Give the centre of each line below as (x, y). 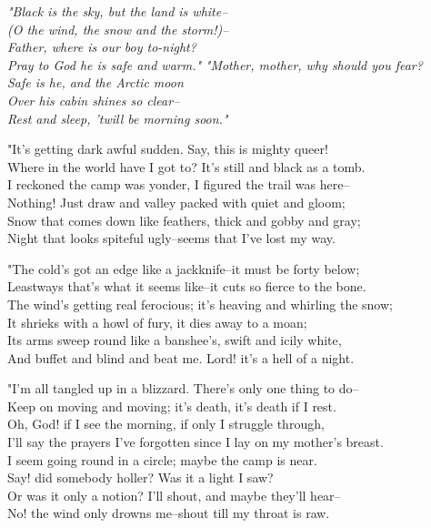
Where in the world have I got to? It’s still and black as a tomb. (186, 166)
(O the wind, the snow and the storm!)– (118, 29)
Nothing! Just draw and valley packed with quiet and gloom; (176, 202)
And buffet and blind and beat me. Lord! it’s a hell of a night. (181, 357)
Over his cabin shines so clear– (94, 100)
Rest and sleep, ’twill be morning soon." (118, 118)
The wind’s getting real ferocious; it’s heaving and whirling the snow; (200, 304)
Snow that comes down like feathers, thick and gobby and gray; (184, 220)
